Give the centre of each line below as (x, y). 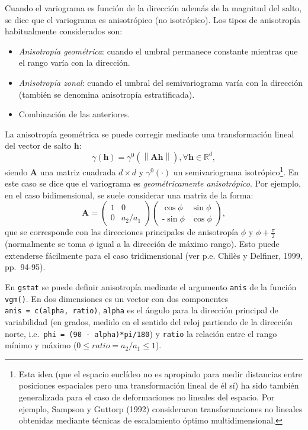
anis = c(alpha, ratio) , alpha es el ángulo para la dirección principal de (142, 310)
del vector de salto (38, 145)
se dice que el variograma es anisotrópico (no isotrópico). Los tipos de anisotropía (153, 19)
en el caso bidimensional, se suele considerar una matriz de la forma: (129, 195)
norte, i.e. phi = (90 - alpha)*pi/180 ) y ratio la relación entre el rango (141, 333)
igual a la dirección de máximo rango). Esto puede (188, 244)
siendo (16, 171)
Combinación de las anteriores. (74, 114)
